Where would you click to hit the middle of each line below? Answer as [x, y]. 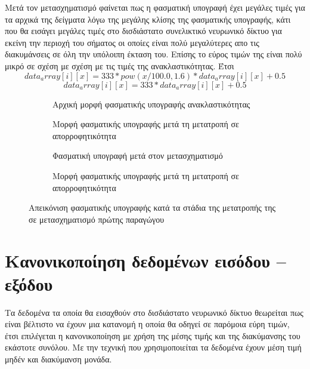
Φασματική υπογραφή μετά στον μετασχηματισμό [138, 156]
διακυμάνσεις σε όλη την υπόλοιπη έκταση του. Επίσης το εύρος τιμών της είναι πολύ [154, 54]
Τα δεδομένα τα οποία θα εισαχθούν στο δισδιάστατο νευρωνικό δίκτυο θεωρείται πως [154, 312]
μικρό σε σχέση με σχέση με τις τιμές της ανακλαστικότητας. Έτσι [120, 65]
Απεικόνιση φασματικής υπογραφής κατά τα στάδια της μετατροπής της [152, 207]
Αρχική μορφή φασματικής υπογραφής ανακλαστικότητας [151, 104]
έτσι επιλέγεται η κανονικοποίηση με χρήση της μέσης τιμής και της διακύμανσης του [153, 335]
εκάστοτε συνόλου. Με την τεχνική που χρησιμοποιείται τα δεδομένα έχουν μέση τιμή [153, 347]
